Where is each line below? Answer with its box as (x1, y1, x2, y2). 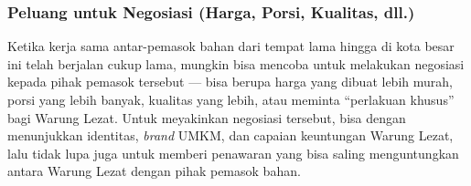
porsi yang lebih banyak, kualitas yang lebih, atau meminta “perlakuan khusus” (7, 90, 455, 108)
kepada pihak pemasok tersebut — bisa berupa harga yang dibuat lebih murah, (7, 72, 453, 91)
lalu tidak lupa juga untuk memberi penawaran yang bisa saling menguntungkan (7, 143, 459, 162)
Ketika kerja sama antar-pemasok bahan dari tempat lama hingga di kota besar (7, 36, 455, 56)
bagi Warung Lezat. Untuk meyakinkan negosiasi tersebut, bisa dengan (7, 108, 406, 127)
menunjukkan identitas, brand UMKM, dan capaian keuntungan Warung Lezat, (7, 126, 454, 145)
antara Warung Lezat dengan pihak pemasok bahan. (7, 161, 301, 181)
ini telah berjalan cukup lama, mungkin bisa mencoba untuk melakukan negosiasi (7, 54, 465, 73)
